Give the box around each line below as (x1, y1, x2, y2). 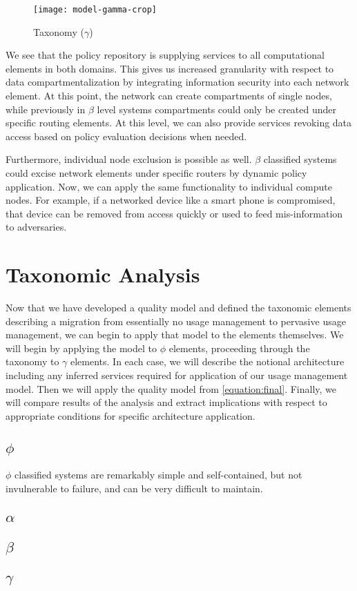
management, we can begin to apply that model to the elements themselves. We (6, 327, 344, 342)
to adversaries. (6, 220, 67, 234)
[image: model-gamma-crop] (33, 5, 157, 14)
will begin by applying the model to (6, 340, 157, 355)
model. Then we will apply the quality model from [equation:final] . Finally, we (6, 381, 337, 396)
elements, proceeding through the (168, 340, 310, 355)
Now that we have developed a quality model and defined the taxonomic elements (6, 300, 351, 315)
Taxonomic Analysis (6, 260, 200, 289)
